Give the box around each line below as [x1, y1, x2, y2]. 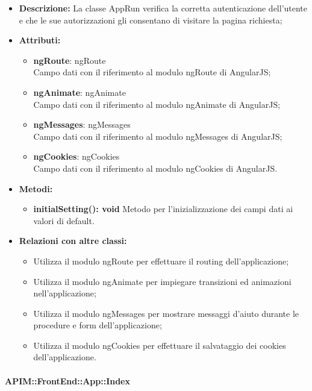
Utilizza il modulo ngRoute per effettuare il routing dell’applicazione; [33, 254, 289, 267]
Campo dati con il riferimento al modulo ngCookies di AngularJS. [33, 161, 278, 174]
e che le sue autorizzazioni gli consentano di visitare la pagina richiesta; [19, 13, 282, 26]
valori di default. [33, 214, 95, 227]
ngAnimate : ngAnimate [33, 86, 126, 98]
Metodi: [19, 182, 53, 195]
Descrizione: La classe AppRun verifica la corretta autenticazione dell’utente [19, 2, 308, 14]
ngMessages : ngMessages [33, 118, 131, 131]
